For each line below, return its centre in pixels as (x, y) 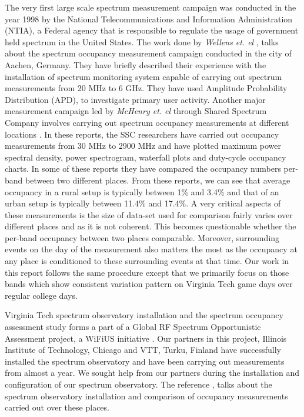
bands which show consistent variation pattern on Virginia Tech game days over (149, 284)
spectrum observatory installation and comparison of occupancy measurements (146, 396)
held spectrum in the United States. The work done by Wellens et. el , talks (142, 41)
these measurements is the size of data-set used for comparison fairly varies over (149, 214)
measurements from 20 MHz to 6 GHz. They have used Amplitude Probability (146, 88)
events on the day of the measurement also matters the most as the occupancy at (151, 249)
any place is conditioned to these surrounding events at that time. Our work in (147, 261)
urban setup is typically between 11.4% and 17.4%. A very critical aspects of (143, 203)
